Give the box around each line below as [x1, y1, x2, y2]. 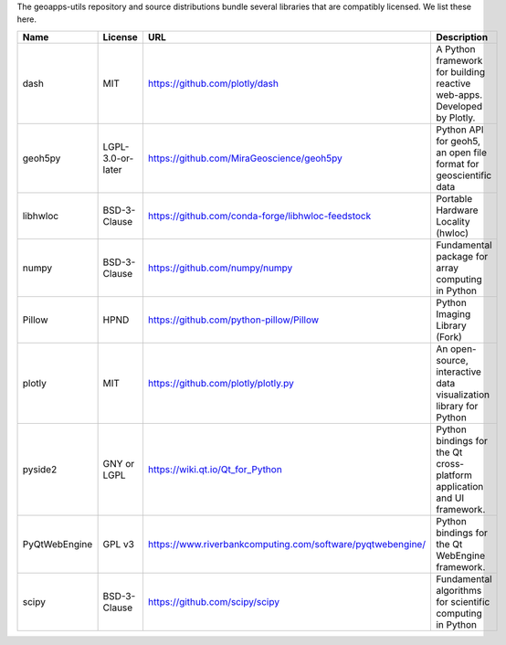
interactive [435, 365, 481, 378]
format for [435, 157, 480, 170]
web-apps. [435, 88, 483, 100]
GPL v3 [102, 537, 134, 550]
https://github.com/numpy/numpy [147, 261, 293, 274]
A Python [435, 42, 476, 55]
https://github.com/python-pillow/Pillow [147, 313, 320, 326]
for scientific [435, 595, 490, 608]
